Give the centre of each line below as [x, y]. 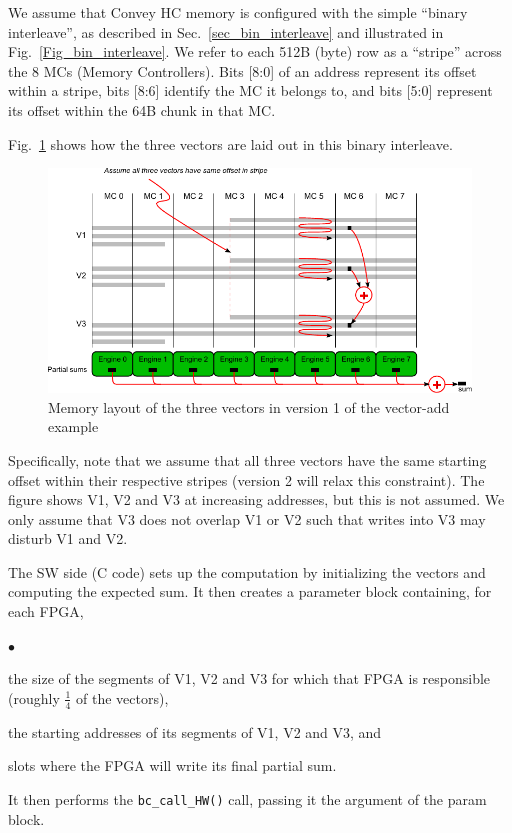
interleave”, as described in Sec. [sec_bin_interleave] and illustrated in [226, 31]
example [73, 426]
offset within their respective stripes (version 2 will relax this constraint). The [246, 479]
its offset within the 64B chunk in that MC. [142, 109]
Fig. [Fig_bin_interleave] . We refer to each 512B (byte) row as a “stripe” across [255, 51]
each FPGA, [46, 611]
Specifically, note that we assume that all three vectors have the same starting [247, 459]
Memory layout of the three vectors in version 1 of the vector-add [249, 406]
